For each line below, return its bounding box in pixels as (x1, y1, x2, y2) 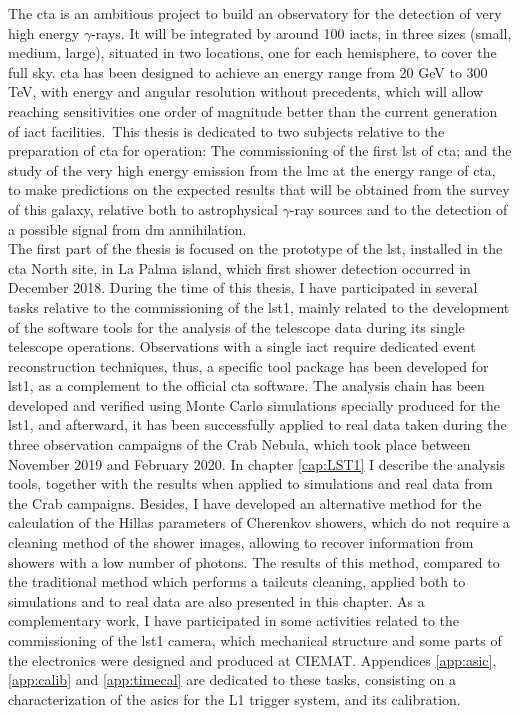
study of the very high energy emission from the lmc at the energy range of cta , (8, 159, 496, 180)
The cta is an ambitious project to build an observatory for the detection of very (8, 3, 502, 23)
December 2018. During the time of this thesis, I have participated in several (8, 277, 478, 298)
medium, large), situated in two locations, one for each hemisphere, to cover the (8, 42, 497, 63)
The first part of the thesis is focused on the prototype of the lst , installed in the (8, 238, 503, 259)
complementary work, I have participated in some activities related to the (8, 610, 459, 631)
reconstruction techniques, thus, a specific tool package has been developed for (8, 355, 489, 376)
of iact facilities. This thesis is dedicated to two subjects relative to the (8, 120, 445, 141)
